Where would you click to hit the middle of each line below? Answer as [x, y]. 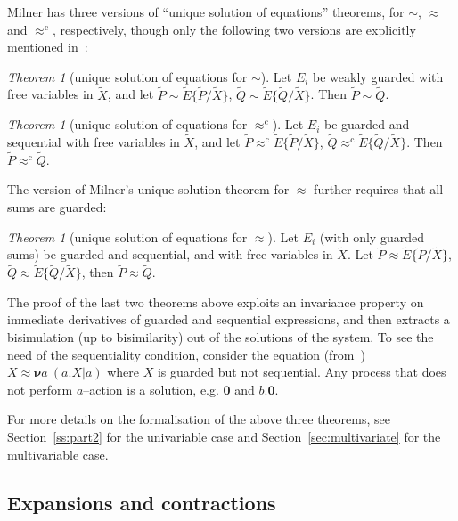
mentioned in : [48, 47]
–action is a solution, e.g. [151, 389]
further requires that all [379, 189]
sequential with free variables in [94, 142]
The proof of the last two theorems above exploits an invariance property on [216, 301]
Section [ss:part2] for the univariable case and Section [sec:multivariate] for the [224, 436]
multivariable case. [58, 454]
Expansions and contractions [142, 502]
